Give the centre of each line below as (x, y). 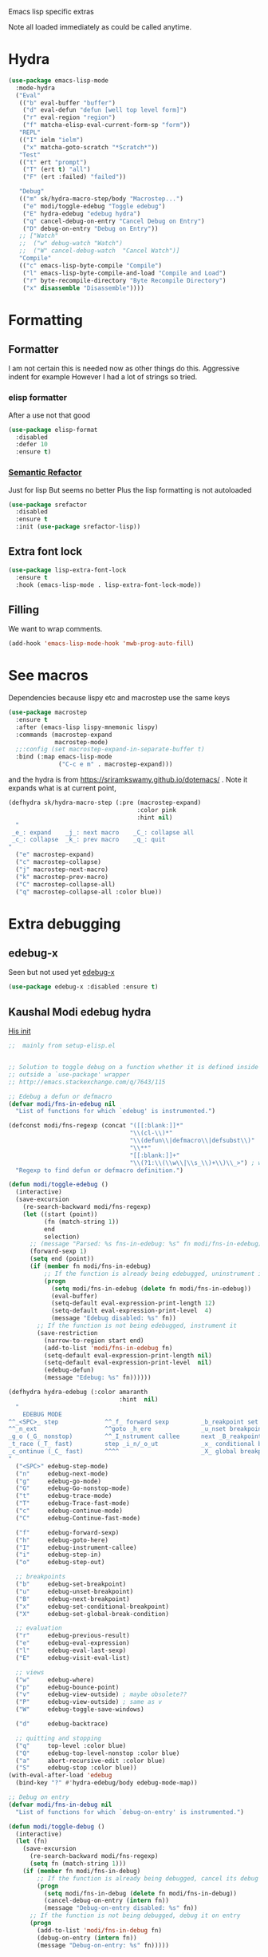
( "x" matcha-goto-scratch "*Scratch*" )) (91, 147)
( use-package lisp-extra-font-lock (67, 570)
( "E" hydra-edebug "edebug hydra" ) (82, 214)
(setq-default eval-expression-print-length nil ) (128, 1355)
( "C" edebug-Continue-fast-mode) (78, 1518)
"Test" (30, 155)
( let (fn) (32, 1841)
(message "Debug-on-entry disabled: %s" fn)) (120, 1908)
